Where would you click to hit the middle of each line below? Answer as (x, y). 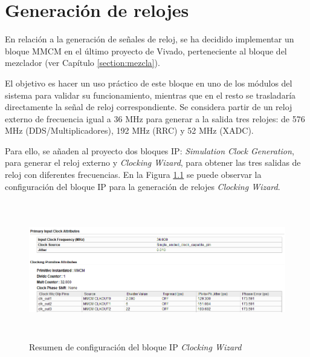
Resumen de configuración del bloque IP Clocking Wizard (135, 346)
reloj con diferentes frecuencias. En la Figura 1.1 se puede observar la (133, 175)
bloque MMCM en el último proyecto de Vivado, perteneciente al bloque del (146, 51)
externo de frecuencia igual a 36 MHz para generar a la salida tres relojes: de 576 (155, 118)
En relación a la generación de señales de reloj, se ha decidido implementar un (150, 39)
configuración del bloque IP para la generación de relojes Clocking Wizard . (143, 186)
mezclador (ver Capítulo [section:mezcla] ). (82, 63)
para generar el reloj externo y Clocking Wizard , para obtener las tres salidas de (153, 162)
